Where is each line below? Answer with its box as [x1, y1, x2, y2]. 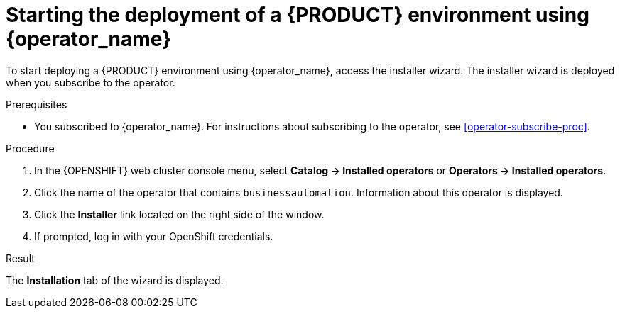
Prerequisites [6, 98, 67, 111]
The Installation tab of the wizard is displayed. [6, 274, 224, 286]
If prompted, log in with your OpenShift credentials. [34, 230, 273, 242]
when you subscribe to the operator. [6, 76, 175, 89]
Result [6, 252, 35, 264]
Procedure [6, 142, 55, 155]
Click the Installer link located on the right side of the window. [34, 208, 325, 220]
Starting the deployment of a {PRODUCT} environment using [6, 3, 589, 27]
